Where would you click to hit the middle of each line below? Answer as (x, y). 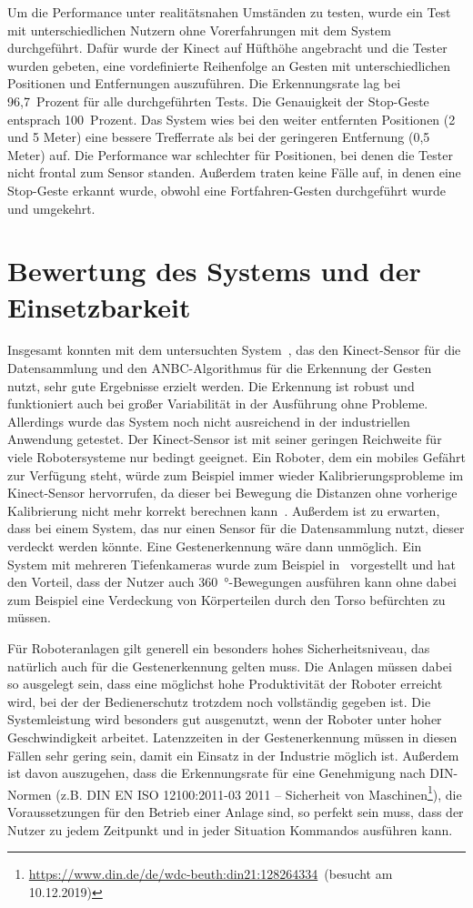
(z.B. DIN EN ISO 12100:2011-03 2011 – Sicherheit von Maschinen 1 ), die (259, 792)
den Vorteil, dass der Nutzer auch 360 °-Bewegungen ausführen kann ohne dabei (232, 582)
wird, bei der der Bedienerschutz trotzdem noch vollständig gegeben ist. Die (219, 701)
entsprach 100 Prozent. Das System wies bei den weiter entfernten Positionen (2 (231, 119)
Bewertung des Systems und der (214, 271)
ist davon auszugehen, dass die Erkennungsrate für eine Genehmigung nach (216, 773)
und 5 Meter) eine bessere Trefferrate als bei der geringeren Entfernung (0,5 (219, 137)
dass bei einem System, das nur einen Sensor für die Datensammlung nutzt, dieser (236, 528)
